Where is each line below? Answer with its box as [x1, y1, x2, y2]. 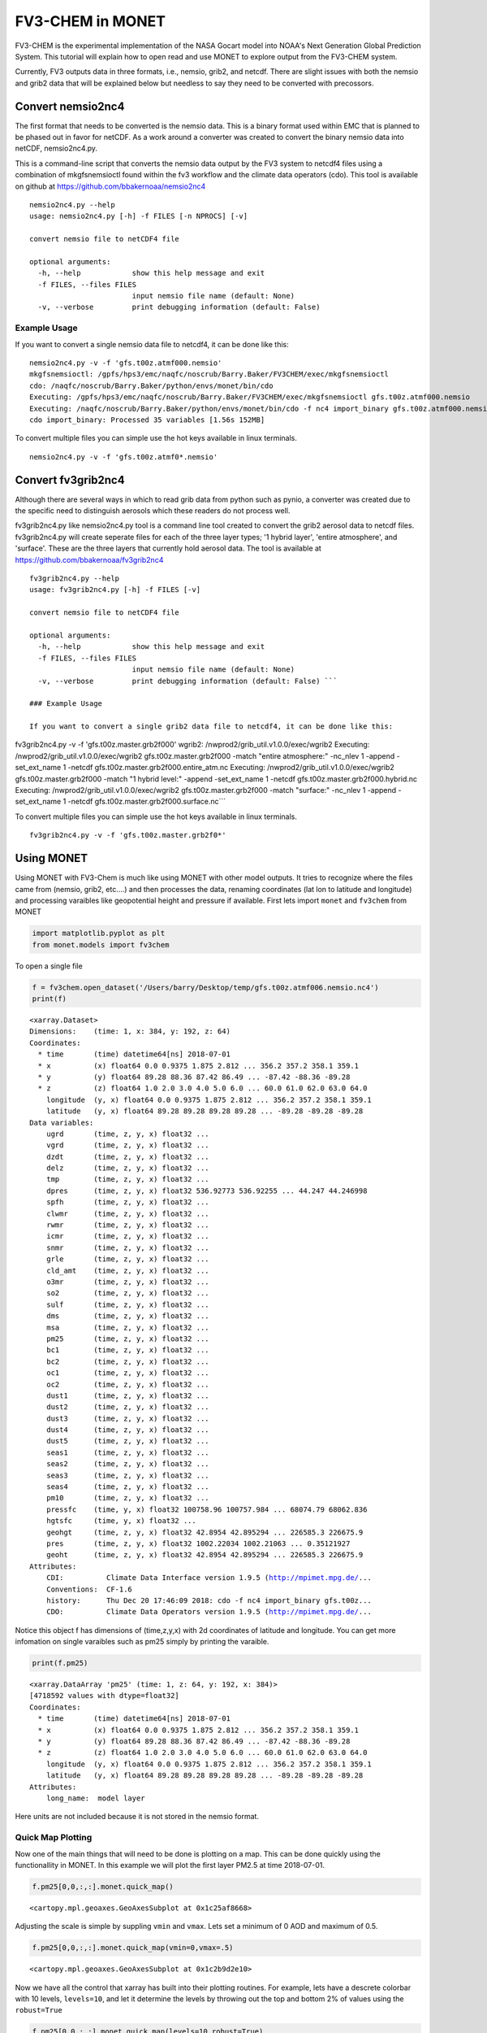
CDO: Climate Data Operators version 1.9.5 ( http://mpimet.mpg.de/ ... [45, 1607, 373, 1617]
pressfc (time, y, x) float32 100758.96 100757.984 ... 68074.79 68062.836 [45, 1504, 368, 1514]
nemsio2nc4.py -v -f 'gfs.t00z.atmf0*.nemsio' [29, 452, 218, 461]
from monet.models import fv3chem [32, 940, 170, 949]
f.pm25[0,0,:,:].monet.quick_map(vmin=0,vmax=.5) [32, 1944, 234, 1952]
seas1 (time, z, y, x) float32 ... [45, 1447, 210, 1457]
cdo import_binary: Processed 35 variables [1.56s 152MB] [29, 415, 265, 424]
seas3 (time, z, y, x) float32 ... [45, 1470, 210, 1480]
